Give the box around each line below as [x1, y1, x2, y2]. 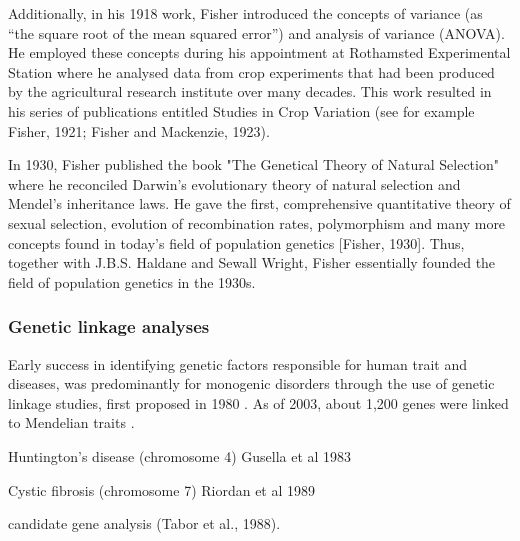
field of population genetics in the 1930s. [8, 271, 256, 292]
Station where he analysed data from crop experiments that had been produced [8, 61, 495, 82]
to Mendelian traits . [8, 412, 135, 433]
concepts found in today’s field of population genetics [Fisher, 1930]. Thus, [8, 232, 465, 253]
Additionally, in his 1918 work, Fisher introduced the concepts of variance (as [8, 3, 483, 23]
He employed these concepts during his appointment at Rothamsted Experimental [8, 42, 511, 63]
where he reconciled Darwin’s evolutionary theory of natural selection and [8, 173, 461, 194]
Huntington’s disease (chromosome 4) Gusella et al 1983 [8, 445, 352, 466]
